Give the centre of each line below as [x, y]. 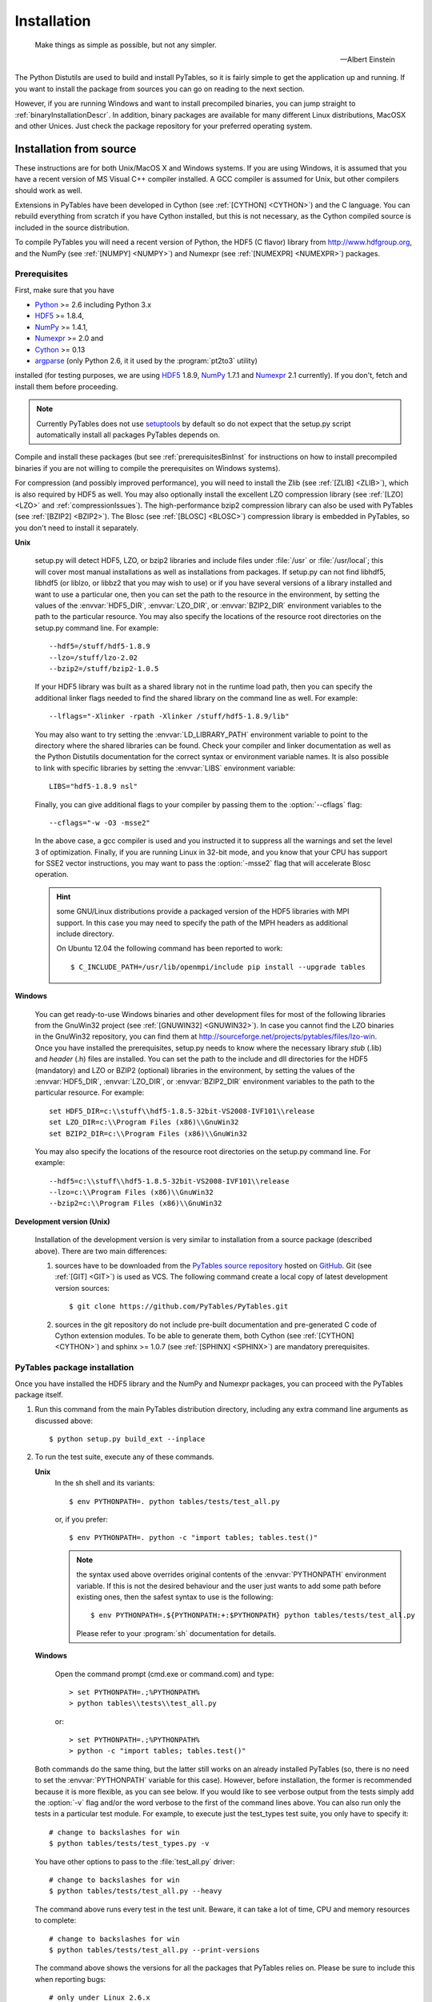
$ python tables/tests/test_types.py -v [129, 1843]
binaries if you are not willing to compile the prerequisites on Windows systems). [148, 468]
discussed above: [64, 1421]
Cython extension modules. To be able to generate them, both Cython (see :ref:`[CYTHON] [205, 1335]
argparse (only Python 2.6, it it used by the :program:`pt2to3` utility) [146, 361]
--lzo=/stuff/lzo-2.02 [94, 657]
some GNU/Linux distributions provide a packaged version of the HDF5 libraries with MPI [203, 911]
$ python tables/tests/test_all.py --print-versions [154, 1950]
